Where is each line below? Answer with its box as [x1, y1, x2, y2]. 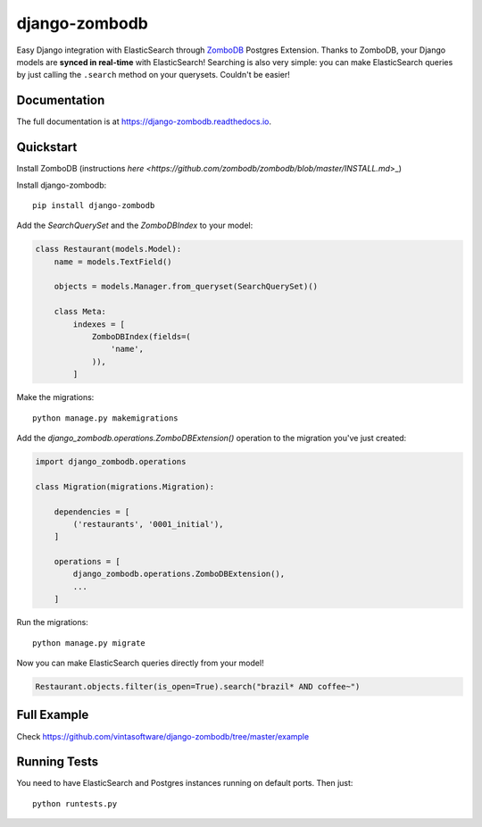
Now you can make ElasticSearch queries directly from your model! [16, 657, 264, 669]
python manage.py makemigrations [32, 413, 179, 423]
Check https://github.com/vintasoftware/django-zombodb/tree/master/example [16, 731, 310, 741]
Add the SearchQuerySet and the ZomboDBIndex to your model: [16, 220, 253, 231]
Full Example [16, 707, 89, 723]
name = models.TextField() [54, 256, 173, 267]
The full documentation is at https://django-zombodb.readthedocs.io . [16, 116, 272, 127]
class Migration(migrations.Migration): [35, 481, 214, 491]
